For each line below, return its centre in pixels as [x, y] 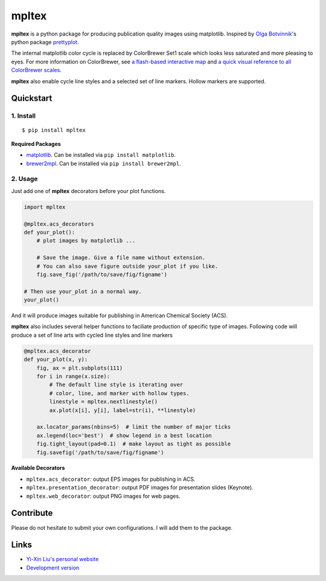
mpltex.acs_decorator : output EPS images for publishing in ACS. [111, 479]
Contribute [32, 513]
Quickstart [32, 99]
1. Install [24, 116]
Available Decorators [38, 468]
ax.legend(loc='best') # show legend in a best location [124, 435]
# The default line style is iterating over [116, 385]
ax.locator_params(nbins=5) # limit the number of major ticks [134, 427]
